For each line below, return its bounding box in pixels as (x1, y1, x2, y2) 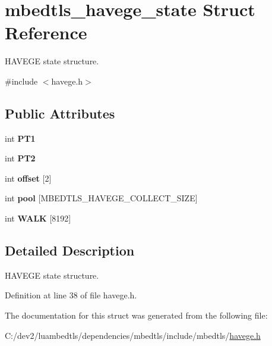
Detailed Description (5, 241, 135, 260)
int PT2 (5, 152, 36, 164)
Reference (5, 20, 87, 45)
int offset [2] (5, 172, 52, 184)
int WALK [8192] (5, 212, 71, 225)
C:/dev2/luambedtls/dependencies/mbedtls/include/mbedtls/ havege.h (5, 329, 261, 341)
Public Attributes (5, 104, 115, 122)
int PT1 (5, 132, 36, 144)
